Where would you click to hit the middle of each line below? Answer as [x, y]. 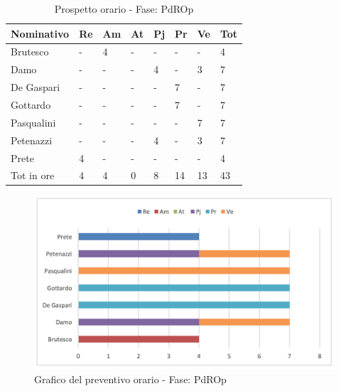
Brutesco [30, 52]
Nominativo [40, 33]
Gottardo [31, 104]
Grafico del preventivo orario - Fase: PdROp [130, 379]
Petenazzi [32, 140]
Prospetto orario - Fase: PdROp [124, 9]
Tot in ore [33, 175]
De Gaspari [36, 87]
